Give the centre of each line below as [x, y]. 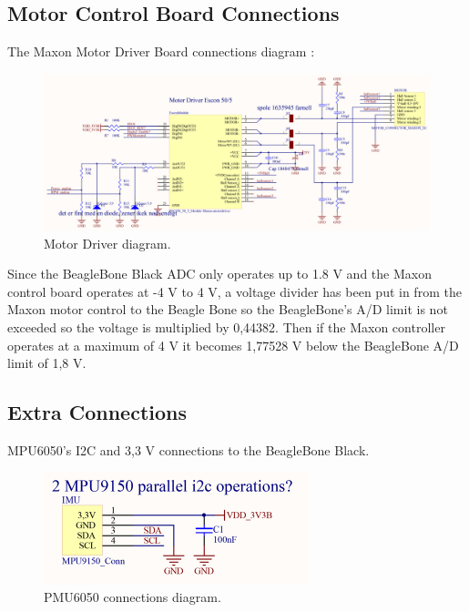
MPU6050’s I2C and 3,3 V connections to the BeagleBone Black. [189, 450]
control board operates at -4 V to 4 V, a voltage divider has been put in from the [234, 291]
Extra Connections [97, 412]
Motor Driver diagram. [107, 243]
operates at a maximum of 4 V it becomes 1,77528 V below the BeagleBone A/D [233, 345]
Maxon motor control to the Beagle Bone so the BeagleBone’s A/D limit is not [228, 309]
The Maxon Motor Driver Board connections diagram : [161, 51]
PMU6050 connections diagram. [133, 597]
